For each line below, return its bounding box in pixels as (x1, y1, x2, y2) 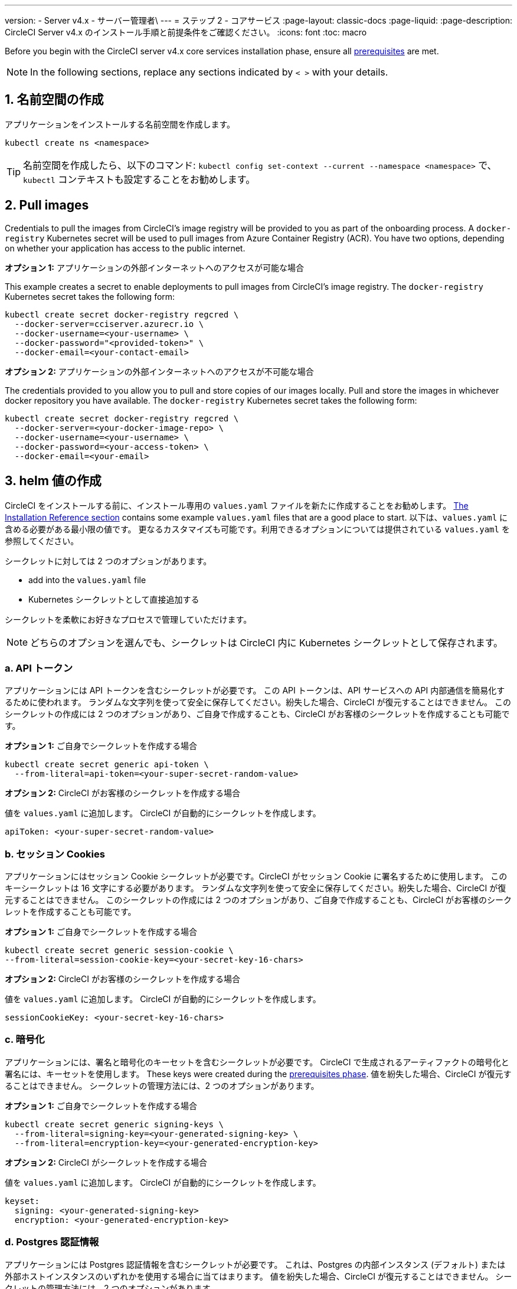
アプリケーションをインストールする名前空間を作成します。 (5, 119, 235, 129)
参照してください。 (5, 535, 79, 546)
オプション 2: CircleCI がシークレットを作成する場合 (5, 1157, 207, 1167)
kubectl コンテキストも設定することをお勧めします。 (23, 173, 256, 185)
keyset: (5, 1196, 40, 1206)
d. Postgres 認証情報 (5, 1236, 99, 1248)
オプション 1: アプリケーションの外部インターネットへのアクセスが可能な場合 (5, 262, 304, 273)
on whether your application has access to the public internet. (5, 243, 246, 253)
